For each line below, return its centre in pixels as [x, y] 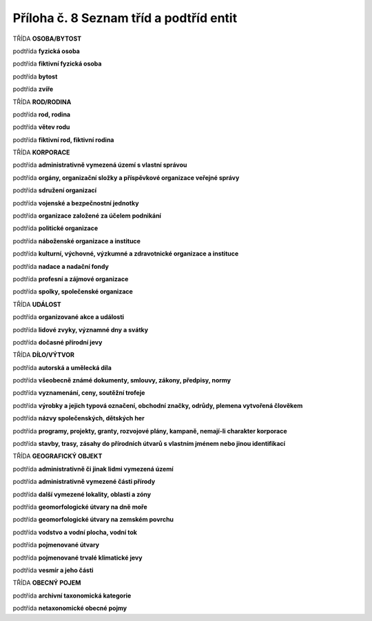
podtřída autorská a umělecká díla [62, 367]
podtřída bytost [35, 77]
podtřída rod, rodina [42, 114]
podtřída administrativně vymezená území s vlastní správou [100, 165]
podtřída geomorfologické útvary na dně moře [80, 507]
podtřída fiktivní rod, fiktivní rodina [63, 140]
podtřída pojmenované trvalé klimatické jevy [77, 558]
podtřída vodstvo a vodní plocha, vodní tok [75, 532]
